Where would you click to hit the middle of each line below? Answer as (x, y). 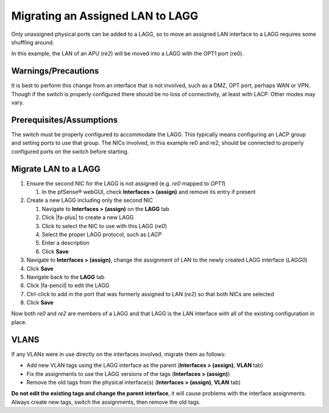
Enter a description (65, 243)
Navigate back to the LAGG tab (65, 277)
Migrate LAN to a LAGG (56, 169)
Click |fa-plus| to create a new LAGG (88, 217)
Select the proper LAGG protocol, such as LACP (101, 234)
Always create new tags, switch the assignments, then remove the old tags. (106, 402)
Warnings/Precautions (55, 71)
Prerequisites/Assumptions (65, 120)
